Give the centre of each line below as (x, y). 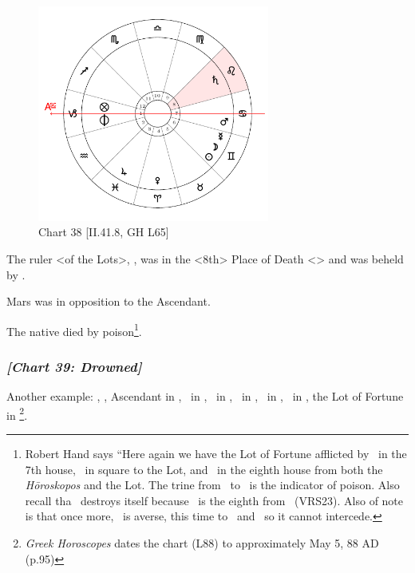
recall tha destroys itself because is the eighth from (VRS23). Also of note (214, 500)
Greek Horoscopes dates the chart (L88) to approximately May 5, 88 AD (202, 543)
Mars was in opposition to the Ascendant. (109, 301)
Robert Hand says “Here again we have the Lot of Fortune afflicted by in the (216, 454)
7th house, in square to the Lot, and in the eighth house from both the (204, 469)
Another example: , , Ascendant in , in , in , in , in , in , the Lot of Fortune (205, 396)
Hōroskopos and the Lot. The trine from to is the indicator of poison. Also (212, 485)
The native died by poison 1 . (74, 330)
